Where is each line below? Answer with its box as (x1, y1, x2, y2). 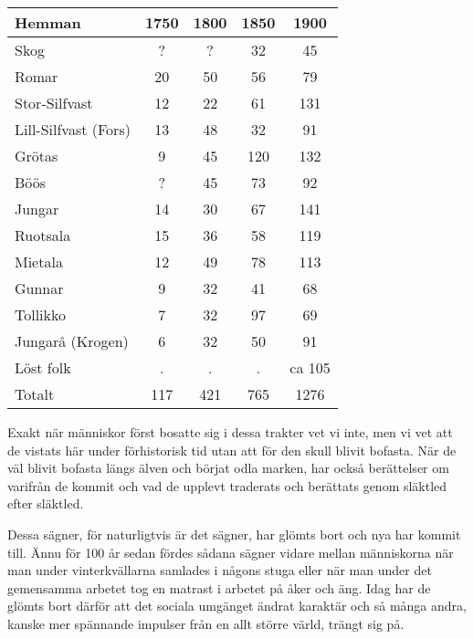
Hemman (15, 12, 81, 33)
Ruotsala (15, 225, 71, 246)
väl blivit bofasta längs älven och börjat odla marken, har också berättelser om (7, 458, 449, 477)
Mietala (15, 251, 63, 272)
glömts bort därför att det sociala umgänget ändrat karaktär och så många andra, (7, 596, 467, 615)
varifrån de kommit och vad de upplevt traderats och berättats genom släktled (7, 476, 447, 495)
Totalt (15, 383, 55, 404)
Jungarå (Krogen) (15, 330, 129, 351)
